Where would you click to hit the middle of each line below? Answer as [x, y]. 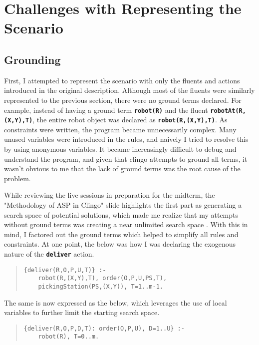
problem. [17, 178]
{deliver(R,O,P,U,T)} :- [65, 270]
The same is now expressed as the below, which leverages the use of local [116, 302]
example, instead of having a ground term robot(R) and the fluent [106, 110]
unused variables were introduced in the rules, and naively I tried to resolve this [126, 139]
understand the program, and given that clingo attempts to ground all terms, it [126, 159]
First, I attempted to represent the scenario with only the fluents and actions [122, 80]
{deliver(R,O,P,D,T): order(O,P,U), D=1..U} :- [104, 328]
